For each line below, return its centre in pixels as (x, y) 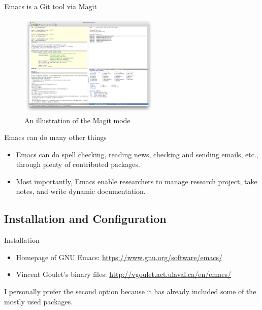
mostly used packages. (39, 301)
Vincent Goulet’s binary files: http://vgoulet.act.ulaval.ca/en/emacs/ (123, 274)
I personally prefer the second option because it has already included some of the (130, 291)
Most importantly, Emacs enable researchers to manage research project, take (137, 181)
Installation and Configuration (85, 219)
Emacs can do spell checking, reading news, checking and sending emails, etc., (137, 154)
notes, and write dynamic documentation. (81, 191)
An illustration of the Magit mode (77, 120)
